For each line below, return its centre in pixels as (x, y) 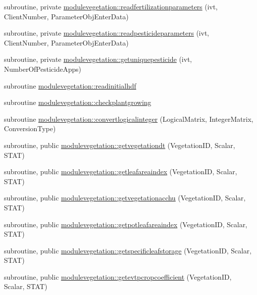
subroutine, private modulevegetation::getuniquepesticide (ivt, (98, 59)
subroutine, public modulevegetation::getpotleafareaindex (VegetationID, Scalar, (126, 224)
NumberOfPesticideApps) (43, 69)
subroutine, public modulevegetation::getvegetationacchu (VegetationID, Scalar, (125, 198)
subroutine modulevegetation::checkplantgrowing (78, 102)
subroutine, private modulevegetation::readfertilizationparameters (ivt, (111, 6)
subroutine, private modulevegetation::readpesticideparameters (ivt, (107, 33)
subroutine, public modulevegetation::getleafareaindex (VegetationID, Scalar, (121, 172)
